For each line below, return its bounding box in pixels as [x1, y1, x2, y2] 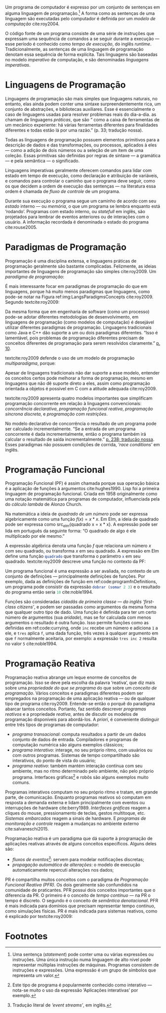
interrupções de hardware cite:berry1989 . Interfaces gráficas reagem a [5, 805, 151, 811]
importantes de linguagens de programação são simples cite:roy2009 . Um [5, 268, 157, 274]
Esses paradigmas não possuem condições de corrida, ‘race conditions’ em [5, 441, 160, 447]
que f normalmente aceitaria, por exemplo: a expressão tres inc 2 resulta [5, 636, 157, 642]
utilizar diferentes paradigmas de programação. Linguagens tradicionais [5, 324, 152, 330]
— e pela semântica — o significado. [5, 158, 80, 164]
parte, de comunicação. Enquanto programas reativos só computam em [5, 794, 152, 800]
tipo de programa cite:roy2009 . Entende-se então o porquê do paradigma [5, 701, 155, 707]
